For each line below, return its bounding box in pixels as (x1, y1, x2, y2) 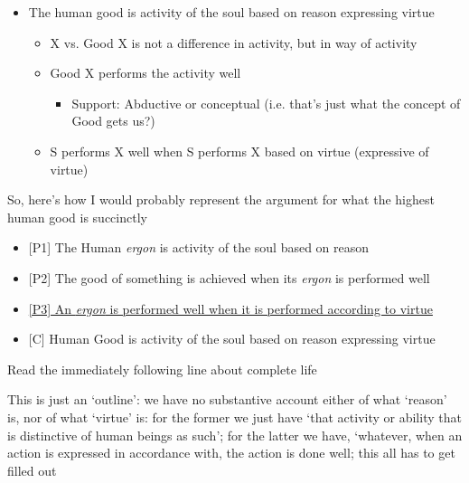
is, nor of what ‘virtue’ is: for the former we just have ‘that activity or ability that (7, 407, 462, 426)
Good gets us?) (71, 111, 155, 130)
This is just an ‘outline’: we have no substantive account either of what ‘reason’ (7, 390, 447, 409)
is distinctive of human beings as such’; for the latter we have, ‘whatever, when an (7, 425, 463, 444)
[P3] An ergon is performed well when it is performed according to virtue (28, 298, 433, 317)
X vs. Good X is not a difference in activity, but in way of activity (50, 33, 417, 52)
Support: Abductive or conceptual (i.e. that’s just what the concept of (71, 93, 461, 112)
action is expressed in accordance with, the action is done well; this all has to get (7, 443, 455, 462)
